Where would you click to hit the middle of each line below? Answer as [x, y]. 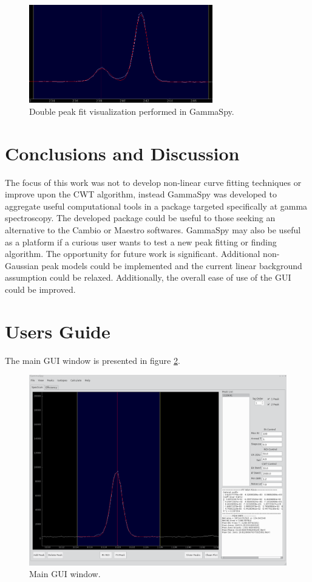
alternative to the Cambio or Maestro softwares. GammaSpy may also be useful [153, 229]
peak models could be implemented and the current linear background [172, 265]
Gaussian [22, 265]
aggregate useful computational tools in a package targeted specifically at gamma [156, 206]
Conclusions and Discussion [122, 153]
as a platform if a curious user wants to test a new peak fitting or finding [141, 241]
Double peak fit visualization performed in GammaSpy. [132, 111]
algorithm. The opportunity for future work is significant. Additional [133, 254]
